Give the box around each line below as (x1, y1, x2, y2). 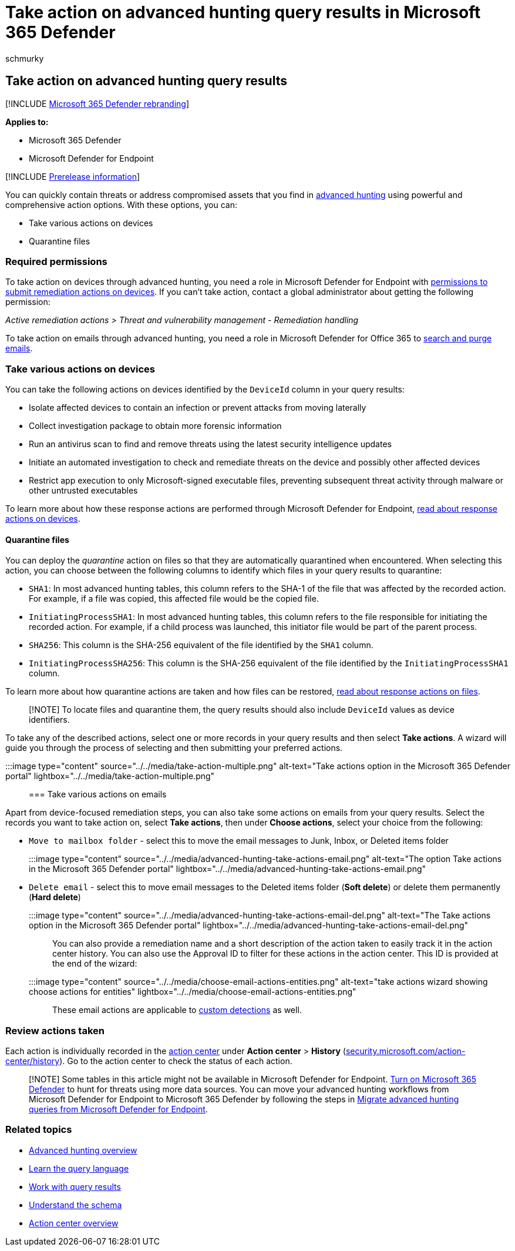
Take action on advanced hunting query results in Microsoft (5, 2, 481, 22)
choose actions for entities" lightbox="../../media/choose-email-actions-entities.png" (29, 987, 356, 997)
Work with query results (29, 1181, 121, 1192)
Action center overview (29, 1218, 119, 1228)
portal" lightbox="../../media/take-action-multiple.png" (5, 771, 215, 782)
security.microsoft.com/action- (345, 1046, 466, 1057)
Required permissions (5, 255, 107, 267)
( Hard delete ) (29, 892, 81, 903)
